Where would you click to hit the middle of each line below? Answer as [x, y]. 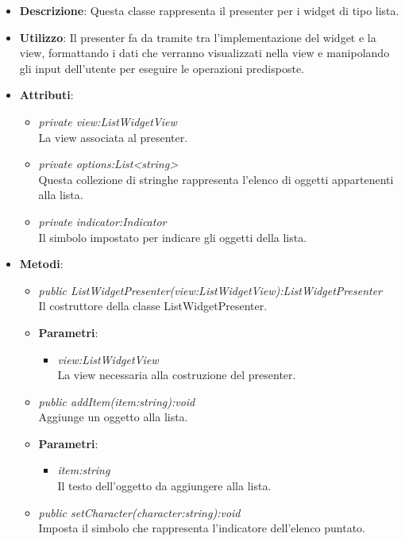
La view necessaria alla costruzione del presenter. [177, 375]
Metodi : [41, 264]
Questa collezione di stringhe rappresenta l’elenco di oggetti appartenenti [216, 179]
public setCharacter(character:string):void [139, 512]
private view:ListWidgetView [108, 121]
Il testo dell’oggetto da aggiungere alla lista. [164, 486]
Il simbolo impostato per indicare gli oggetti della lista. [173, 237]
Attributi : [46, 95]
